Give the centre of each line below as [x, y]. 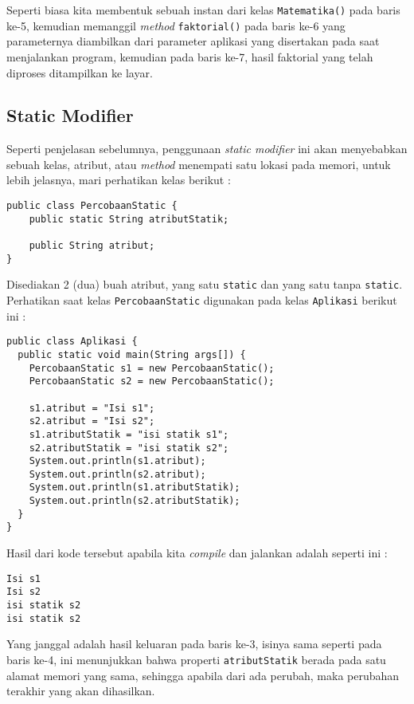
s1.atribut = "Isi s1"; [92, 408]
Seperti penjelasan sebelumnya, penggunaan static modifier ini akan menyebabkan [207, 149]
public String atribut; [92, 246]
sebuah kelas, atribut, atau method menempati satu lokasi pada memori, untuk [199, 164]
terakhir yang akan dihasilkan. [81, 691]
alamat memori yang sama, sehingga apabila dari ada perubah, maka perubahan [203, 675]
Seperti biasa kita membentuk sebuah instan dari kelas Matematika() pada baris [203, 10]
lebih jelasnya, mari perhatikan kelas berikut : [119, 180]
